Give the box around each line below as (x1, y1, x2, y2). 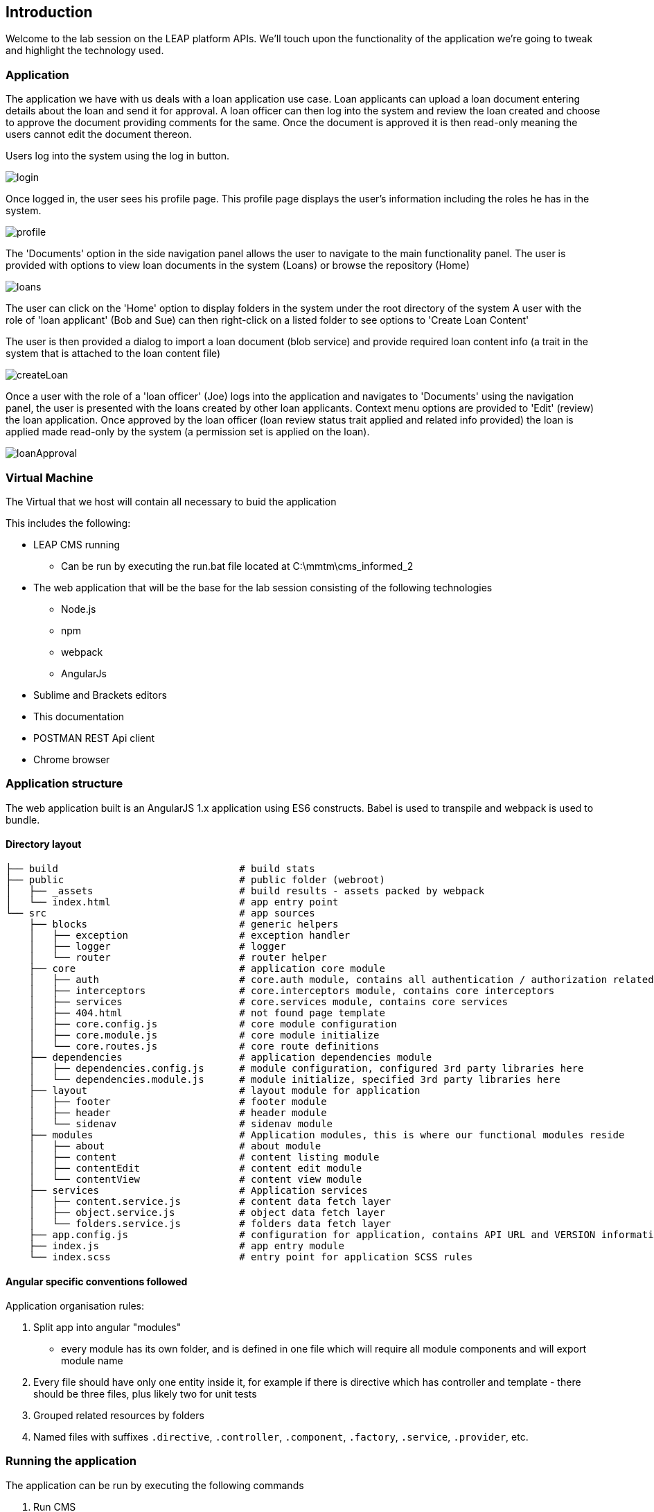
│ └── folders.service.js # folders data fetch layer (28, 1217, 391, 1229)
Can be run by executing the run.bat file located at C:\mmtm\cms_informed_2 (61, 559, 414, 572)
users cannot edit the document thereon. (6, 128, 192, 141)
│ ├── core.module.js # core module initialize (28, 1029, 380, 1041)
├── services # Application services (28, 1184, 368, 1196)
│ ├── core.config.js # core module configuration (28, 1018, 397, 1029)
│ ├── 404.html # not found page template (28, 1007, 385, 1018)
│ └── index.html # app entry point (6, 896, 339, 907)
